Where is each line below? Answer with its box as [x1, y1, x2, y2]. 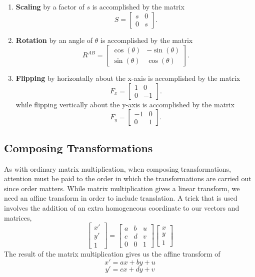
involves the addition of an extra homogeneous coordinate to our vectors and [4, 202, 239, 213]
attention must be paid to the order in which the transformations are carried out [4, 173, 251, 184]
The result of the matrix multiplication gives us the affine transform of [4, 249, 220, 259]
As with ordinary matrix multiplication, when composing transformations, [4, 163, 231, 174]
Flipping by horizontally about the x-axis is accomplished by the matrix [15, 73, 240, 83]
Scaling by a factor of [15, 1, 84, 11]
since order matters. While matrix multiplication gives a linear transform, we [4, 183, 240, 193]
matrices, [4, 212, 32, 223]
